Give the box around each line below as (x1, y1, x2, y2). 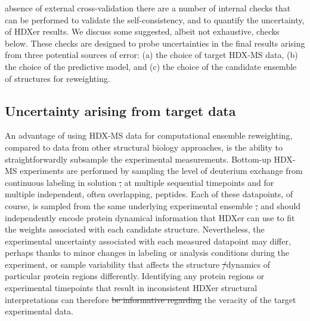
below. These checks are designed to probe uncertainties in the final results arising (5, 36, 305, 49)
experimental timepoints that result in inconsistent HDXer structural (5, 282, 258, 294)
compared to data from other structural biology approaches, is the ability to (5, 140, 283, 153)
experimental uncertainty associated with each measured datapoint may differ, (5, 234, 291, 247)
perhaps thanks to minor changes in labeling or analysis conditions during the (5, 246, 290, 259)
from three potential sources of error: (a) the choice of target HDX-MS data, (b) (5, 48, 298, 61)
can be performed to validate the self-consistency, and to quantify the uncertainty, (5, 13, 305, 26)
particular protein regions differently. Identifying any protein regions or (5, 270, 265, 282)
